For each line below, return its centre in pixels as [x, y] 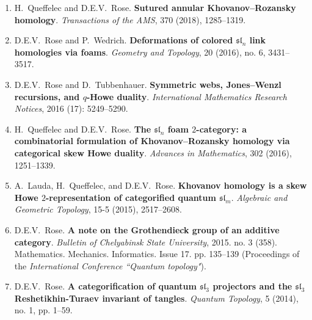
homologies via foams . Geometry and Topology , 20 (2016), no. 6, [140, 52]
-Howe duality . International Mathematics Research [187, 96]
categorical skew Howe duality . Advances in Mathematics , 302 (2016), [153, 152]
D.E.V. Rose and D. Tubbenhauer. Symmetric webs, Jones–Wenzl [148, 84]
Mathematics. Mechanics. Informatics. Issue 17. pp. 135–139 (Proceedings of [157, 254]
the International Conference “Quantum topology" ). [110, 265]
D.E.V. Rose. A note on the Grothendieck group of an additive [147, 229]
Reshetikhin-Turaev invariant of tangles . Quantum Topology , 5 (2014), [156, 298]
